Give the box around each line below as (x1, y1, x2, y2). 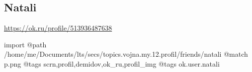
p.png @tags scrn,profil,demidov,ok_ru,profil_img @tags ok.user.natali (4, 58, 220, 69)
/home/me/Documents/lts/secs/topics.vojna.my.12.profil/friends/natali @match (4, 49, 248, 59)
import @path (4, 39, 47, 49)
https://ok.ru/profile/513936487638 (4, 23, 112, 33)
